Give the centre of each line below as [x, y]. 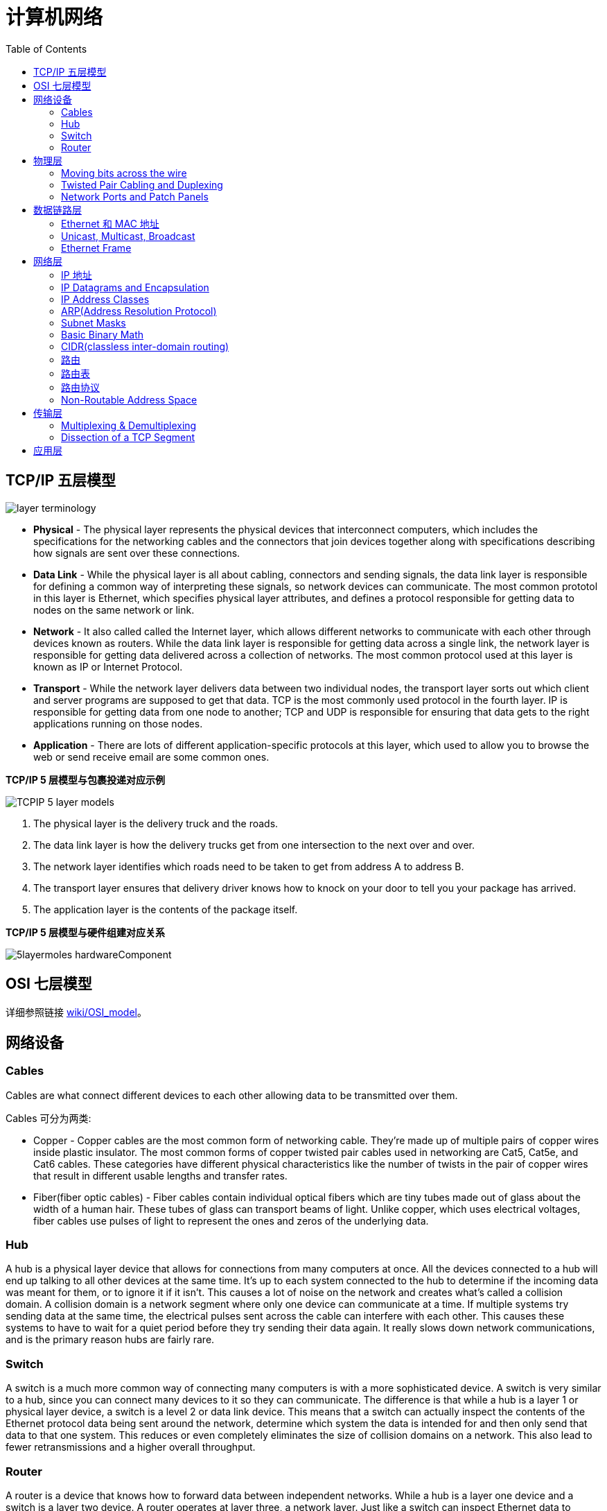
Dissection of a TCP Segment [128, 437]
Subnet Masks [94, 322]
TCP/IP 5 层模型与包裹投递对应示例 [86, 779]
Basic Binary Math [103, 334]
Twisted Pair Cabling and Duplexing [142, 184]
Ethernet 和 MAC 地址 [110, 223]
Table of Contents [46, 49]
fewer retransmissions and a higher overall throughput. [131, 1447]
